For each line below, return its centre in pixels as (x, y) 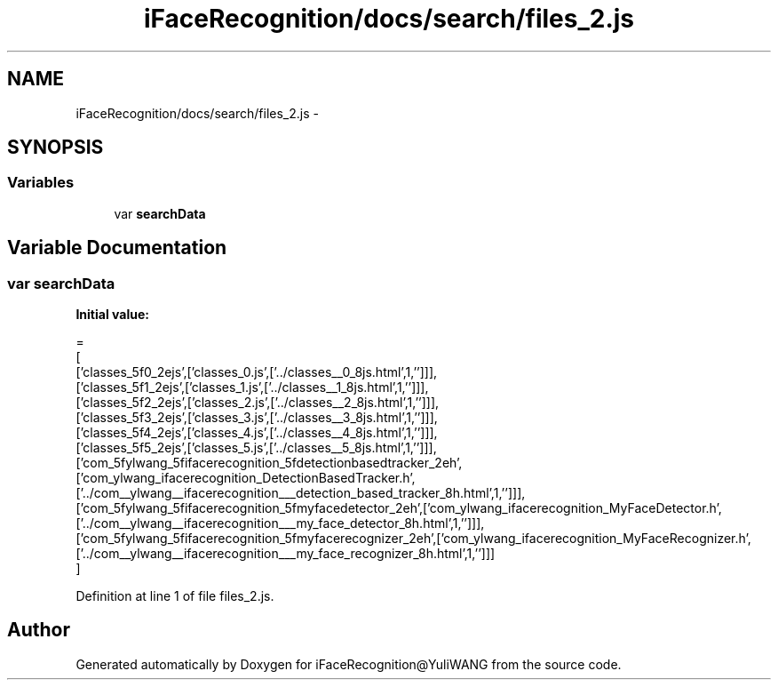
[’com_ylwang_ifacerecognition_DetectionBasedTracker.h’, (246, 478)
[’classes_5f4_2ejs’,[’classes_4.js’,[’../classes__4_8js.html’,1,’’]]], (257, 433)
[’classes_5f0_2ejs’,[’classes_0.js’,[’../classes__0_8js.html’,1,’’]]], (257, 372)
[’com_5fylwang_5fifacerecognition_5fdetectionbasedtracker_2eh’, (269, 463)
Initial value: (112, 315)
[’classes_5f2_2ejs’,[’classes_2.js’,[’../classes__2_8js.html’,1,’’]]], (258, 403)
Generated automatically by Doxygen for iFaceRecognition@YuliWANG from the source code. (349, 664)
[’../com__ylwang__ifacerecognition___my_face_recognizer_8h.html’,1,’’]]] (286, 554)
